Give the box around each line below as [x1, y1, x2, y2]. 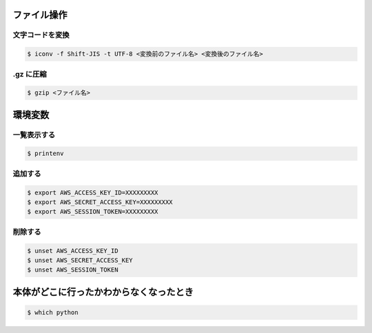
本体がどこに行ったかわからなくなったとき [12, 286, 194, 298]
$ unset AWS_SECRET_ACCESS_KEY [27, 256, 134, 264]
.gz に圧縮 [12, 69, 48, 79]
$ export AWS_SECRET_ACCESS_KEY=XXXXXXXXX [27, 199, 173, 206]
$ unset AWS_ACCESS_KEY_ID [27, 247, 118, 254]
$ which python [27, 308, 79, 316]
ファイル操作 [12, 9, 68, 21]
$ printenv [27, 150, 64, 158]
